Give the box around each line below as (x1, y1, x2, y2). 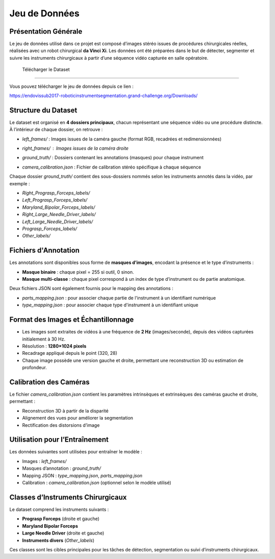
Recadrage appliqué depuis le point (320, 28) (22, 350, 118, 356)
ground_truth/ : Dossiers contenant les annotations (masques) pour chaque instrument (22, 155, 204, 161)
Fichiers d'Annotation (9, 246, 80, 255)
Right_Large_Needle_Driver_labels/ (22, 211, 96, 217)
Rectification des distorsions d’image (22, 422, 100, 428)
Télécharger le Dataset (22, 66, 70, 72)
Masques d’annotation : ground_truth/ (22, 465, 101, 472)
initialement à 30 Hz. (22, 336, 66, 342)
